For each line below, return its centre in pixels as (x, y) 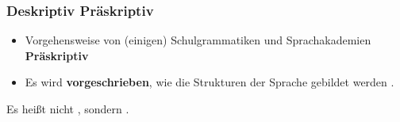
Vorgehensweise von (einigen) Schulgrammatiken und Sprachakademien (198, 40)
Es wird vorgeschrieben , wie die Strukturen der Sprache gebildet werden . (210, 82)
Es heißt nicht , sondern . (68, 109)
